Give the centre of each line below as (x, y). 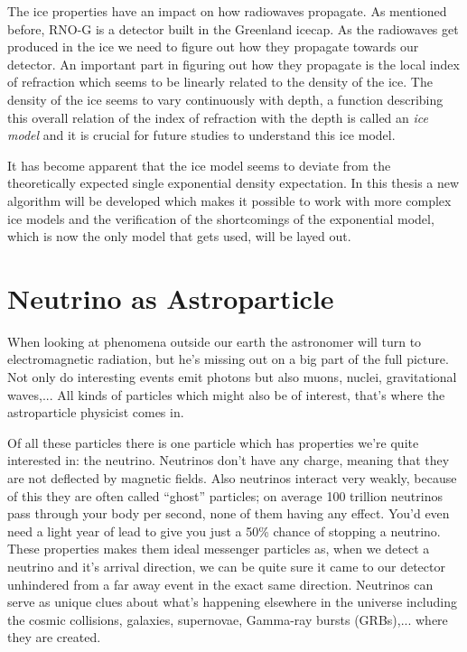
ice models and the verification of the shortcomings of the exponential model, (221, 218)
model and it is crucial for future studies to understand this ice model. (201, 135)
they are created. (54, 637)
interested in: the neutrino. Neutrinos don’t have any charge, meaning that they (229, 460)
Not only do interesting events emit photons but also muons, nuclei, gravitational (232, 377)
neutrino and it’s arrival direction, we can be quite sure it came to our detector (226, 566)
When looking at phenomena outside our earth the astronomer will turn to (215, 341)
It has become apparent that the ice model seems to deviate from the (199, 165)
